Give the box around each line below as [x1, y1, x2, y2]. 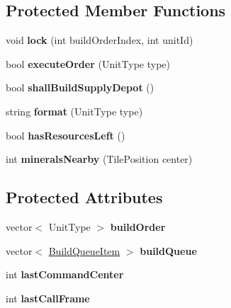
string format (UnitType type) [6, 103, 143, 118]
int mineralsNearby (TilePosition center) [6, 152, 193, 166]
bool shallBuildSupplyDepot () [6, 80, 154, 95]
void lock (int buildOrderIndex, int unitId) [6, 33, 193, 47]
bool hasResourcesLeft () [6, 127, 125, 142]
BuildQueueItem [48, 243, 120, 258]
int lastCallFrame [6, 290, 90, 305]
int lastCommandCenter [6, 267, 124, 282]
